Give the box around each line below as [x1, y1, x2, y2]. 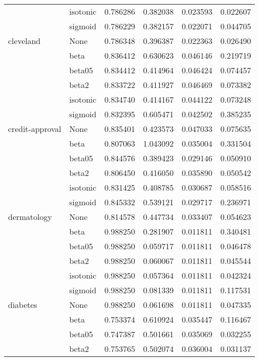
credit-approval [8, 123, 61, 134]
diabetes [8, 299, 37, 310]
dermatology [8, 211, 52, 222]
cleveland [8, 35, 41, 47]
